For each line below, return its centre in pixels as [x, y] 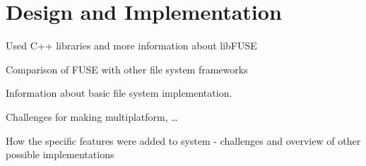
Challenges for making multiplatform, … [92, 116]
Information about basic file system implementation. [119, 93]
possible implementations [60, 154]
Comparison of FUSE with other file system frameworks [127, 69]
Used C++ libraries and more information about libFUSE [131, 46]
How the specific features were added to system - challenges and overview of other [183, 140]
